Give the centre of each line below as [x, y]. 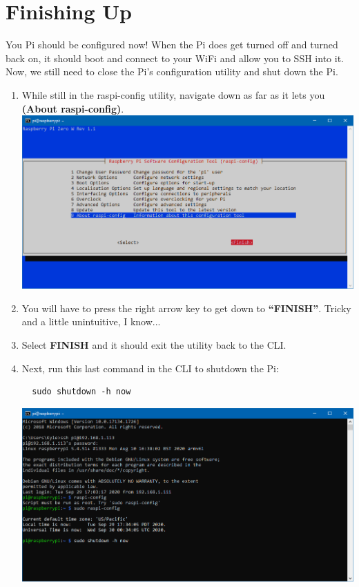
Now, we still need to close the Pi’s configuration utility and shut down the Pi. [172, 71]
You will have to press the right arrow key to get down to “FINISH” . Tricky [186, 308]
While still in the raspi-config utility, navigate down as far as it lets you [173, 94]
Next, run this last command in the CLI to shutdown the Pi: [150, 368]
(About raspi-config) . [73, 108]
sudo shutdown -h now [81, 392]
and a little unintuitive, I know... [91, 321]
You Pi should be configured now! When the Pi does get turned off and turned [172, 45]
